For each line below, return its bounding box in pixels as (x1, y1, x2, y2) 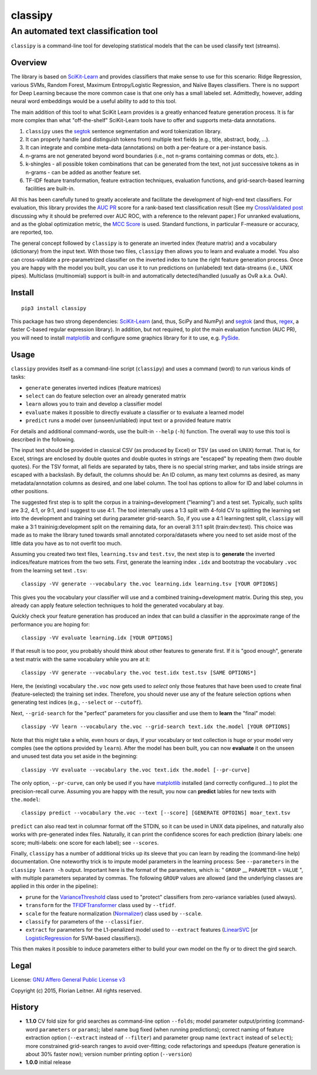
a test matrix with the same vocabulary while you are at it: (11, 655, 151, 663)
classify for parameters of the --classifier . (25, 918, 144, 925)
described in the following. (11, 436, 76, 443)
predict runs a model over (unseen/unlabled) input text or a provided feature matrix (25, 417, 231, 424)
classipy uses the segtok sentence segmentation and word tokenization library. (25, 127, 222, 134)
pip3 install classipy (21, 305, 87, 311)
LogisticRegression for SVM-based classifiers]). (25, 934, 141, 942)
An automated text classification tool (11, 26, 158, 36)
